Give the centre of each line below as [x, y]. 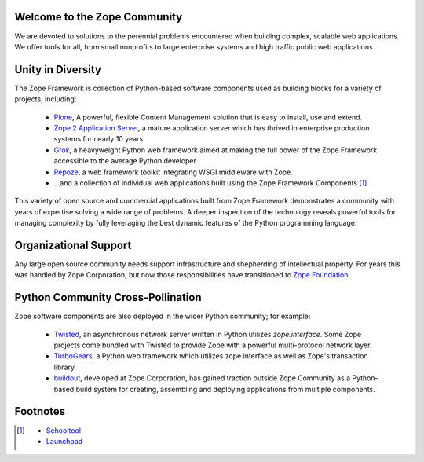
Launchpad [64, 441]
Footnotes [40, 411]
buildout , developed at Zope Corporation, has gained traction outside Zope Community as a [202, 378]
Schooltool [64, 430]
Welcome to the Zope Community [99, 17]
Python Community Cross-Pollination [108, 297]
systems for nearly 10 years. [99, 139]
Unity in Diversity [58, 70]
